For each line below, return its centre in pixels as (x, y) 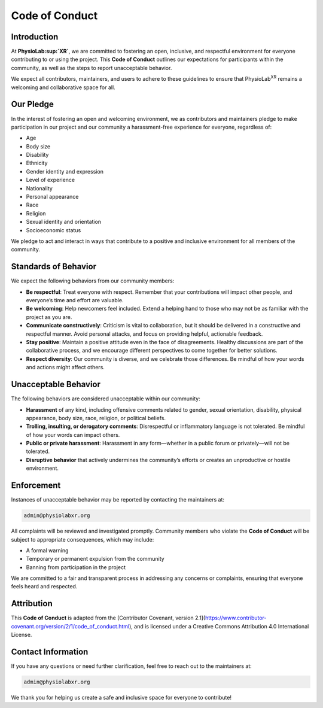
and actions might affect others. (65, 367)
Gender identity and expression (65, 171)
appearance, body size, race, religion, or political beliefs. (96, 418)
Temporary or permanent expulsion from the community (95, 559)
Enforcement (36, 486)
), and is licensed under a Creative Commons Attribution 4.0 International (219, 626)
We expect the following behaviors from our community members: (93, 281)
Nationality (39, 188)
